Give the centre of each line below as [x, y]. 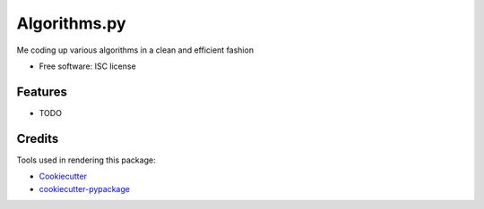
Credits [38, 138]
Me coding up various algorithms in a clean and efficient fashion [135, 50]
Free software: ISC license [87, 66]
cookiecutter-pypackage [84, 188]
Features [42, 92]
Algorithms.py [71, 23]
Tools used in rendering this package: [86, 160]
